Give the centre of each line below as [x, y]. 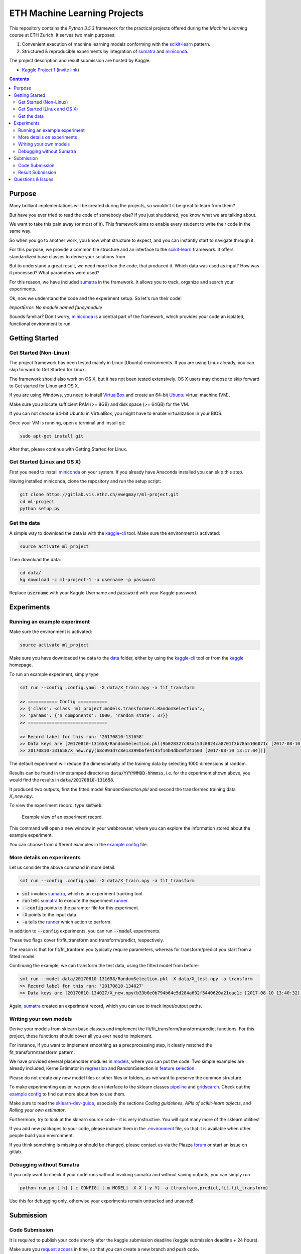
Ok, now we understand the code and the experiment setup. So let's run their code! [96, 298]
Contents [19, 79]
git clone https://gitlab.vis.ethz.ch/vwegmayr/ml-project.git [99, 495]
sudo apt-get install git [52, 436]
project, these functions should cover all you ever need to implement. [81, 1036]
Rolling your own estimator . [38, 1110]
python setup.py [40, 508]
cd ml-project [37, 501]
